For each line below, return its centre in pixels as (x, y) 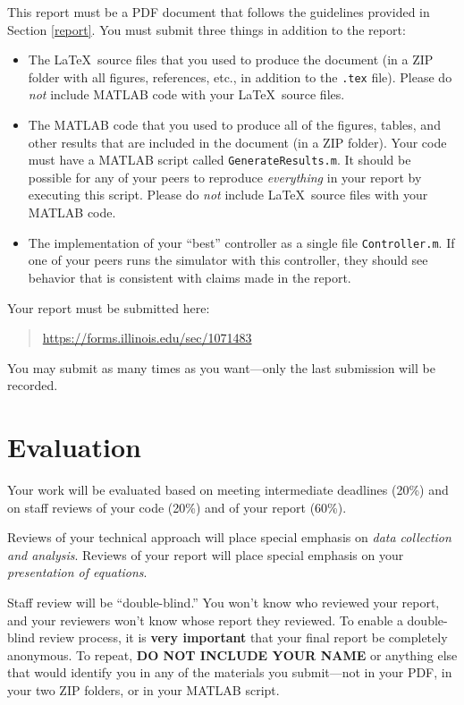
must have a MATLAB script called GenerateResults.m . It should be (219, 160)
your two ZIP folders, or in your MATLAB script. (143, 689)
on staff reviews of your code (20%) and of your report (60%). (177, 507)
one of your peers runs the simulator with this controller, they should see (228, 260)
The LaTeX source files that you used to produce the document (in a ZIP (231, 59)
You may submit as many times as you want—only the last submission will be (221, 367)
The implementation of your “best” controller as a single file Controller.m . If (241, 242)
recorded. (33, 385)
